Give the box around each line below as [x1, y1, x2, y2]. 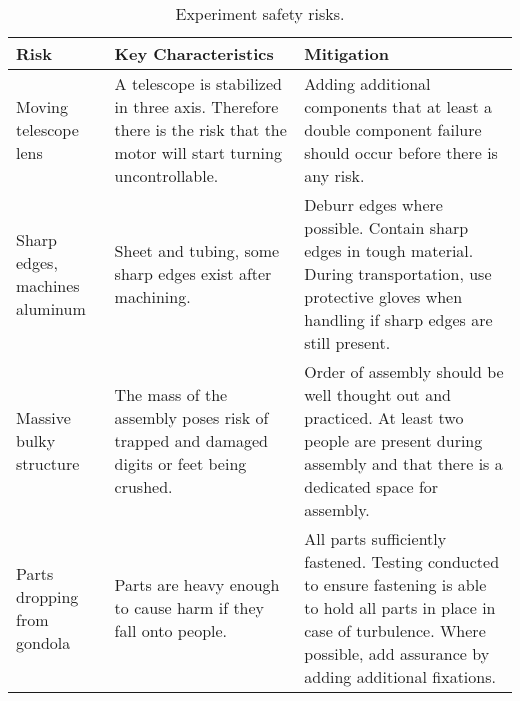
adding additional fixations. [304, 665, 496, 688]
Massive [16, 406, 71, 429]
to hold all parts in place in [304, 596, 496, 619]
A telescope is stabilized [114, 72, 282, 95]
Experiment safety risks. [175, 2, 345, 25]
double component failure [304, 118, 482, 141]
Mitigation [304, 42, 389, 65]
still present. [304, 331, 391, 354]
